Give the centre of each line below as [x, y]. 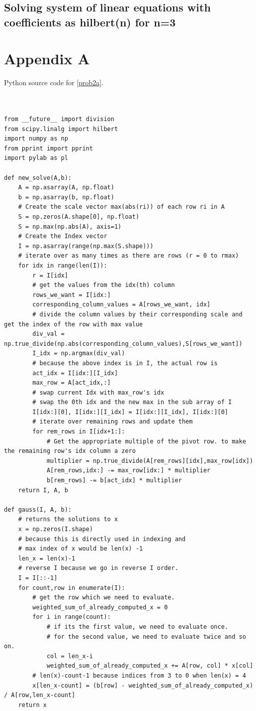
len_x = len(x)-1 [47, 558]
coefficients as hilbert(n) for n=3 [90, 22]
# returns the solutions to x [68, 519]
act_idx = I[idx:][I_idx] [75, 373]
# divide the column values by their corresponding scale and [137, 314]
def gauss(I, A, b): [38, 509]
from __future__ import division [59, 119]
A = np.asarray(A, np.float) [66, 188]
